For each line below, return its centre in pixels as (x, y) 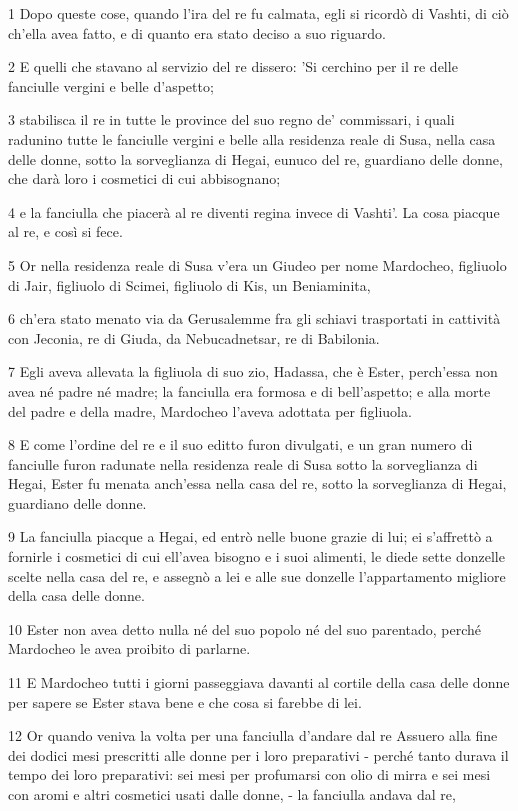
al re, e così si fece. (65, 231)
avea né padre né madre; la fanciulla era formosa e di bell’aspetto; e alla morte (249, 390)
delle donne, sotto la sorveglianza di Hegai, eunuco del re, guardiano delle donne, (255, 158)
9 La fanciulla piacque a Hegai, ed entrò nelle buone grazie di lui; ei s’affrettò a (250, 536)
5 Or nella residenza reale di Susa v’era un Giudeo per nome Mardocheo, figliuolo (257, 264)
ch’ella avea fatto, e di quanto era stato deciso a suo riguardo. (197, 32)
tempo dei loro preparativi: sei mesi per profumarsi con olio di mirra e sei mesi (249, 774)
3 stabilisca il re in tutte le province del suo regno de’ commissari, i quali (231, 119)
